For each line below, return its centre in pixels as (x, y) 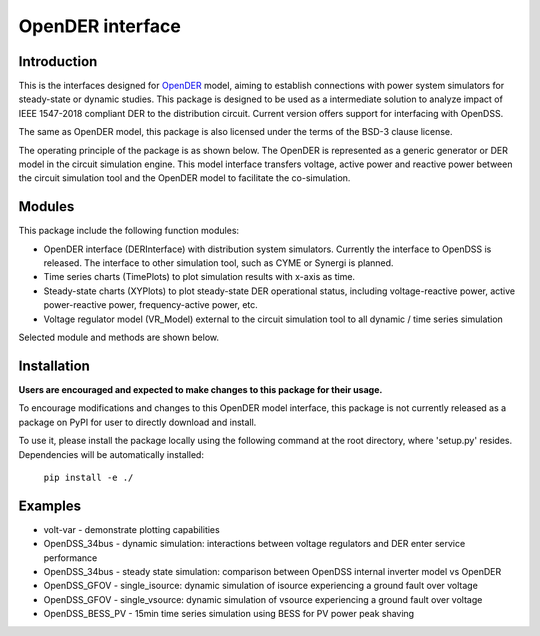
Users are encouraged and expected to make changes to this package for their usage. (200, 389)
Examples (50, 505)
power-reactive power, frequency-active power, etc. (151, 305)
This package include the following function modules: (129, 231)
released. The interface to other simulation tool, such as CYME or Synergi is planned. (218, 263)
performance (70, 557)
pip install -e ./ (88, 477)
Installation (54, 365)
